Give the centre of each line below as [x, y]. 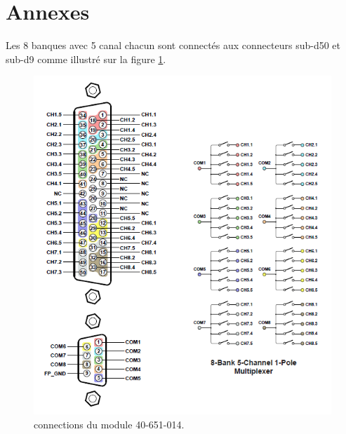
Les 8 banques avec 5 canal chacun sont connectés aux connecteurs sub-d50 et [173, 45]
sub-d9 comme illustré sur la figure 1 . [86, 59]
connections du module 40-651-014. [109, 424]
